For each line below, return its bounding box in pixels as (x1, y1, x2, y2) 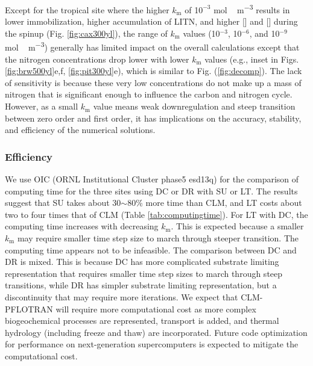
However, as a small (5, 100, 78, 113)
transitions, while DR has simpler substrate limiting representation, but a (5, 279, 277, 291)
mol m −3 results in (213, 2, 290, 16)
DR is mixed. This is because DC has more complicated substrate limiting (5, 255, 279, 268)
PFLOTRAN (5, 302, 53, 315)
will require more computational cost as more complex (55, 302, 256, 315)
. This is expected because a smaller (171, 220, 304, 232)
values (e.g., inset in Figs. (204, 52, 299, 65)
